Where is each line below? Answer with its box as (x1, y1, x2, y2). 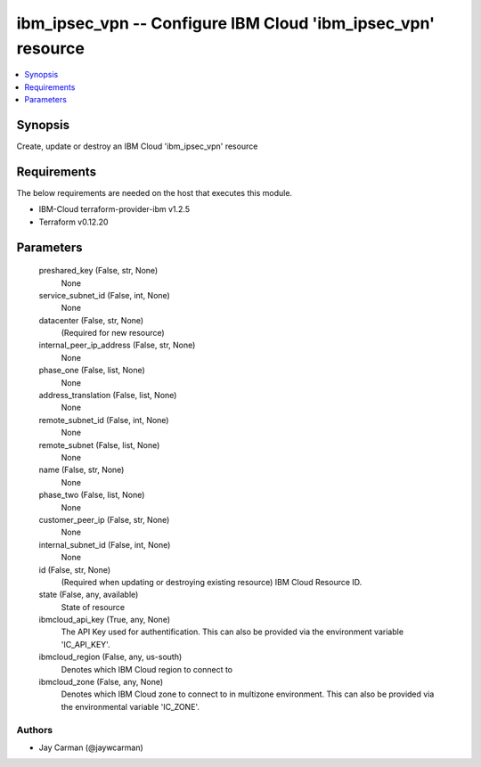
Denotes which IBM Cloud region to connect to (61, 664, 233, 674)
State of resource (61, 601, 126, 612)
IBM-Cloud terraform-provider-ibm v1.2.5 (38, 204, 191, 215)
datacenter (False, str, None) (38, 314, 144, 325)
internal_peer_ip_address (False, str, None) (38, 339, 196, 351)
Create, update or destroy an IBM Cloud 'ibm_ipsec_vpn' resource (16, 141, 258, 151)
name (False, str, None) (38, 464, 125, 476)
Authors (16, 723, 53, 736)
